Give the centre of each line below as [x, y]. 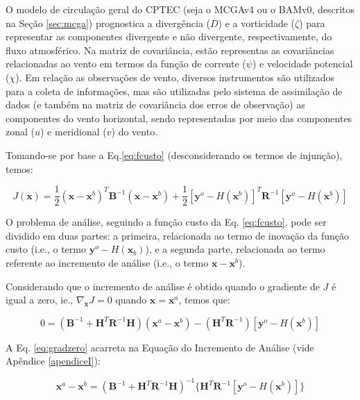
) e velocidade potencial [302, 64]
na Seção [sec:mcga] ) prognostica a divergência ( [108, 23]
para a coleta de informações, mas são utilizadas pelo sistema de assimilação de [174, 91]
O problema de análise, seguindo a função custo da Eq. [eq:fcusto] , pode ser [166, 222]
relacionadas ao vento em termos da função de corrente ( [126, 64]
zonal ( [20, 132]
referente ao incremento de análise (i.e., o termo [107, 262]
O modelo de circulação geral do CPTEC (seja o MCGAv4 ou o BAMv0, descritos [180, 9]
